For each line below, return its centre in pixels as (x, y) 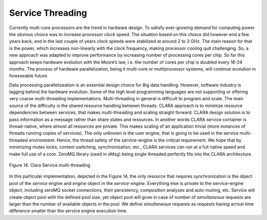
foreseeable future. (29, 76)
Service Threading (48, 13)
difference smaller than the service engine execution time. (68, 211)
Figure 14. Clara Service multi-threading (50, 165)
